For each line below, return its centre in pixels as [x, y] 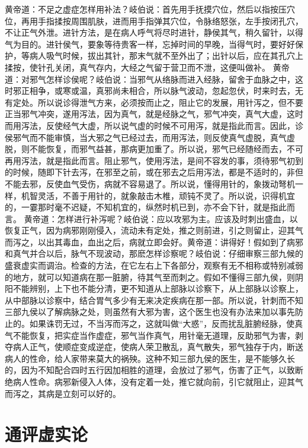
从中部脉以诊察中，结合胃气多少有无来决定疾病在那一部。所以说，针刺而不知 [154, 300]
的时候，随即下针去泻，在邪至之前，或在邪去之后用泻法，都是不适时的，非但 [154, 172]
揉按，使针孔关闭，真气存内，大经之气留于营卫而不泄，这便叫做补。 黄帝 [147, 67]
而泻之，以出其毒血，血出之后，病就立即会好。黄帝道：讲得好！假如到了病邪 [154, 242]
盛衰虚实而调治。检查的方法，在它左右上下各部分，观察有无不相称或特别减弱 [154, 265]
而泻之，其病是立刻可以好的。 [63, 393]
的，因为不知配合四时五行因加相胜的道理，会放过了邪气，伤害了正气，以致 [150, 370]
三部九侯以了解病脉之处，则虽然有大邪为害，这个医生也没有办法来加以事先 [150, 312]
